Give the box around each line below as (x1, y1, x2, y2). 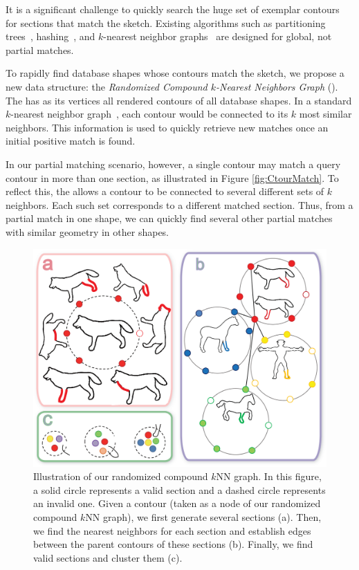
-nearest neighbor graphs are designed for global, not (103, 29, 332, 44)
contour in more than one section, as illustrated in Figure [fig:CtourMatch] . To (6, 170, 339, 185)
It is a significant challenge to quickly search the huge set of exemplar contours (6, 2, 340, 16)
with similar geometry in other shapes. (6, 224, 169, 239)
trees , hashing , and (6, 29, 95, 44)
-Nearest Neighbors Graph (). (215, 79, 338, 93)
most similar (299, 107, 352, 121)
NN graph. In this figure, (216, 469, 322, 484)
